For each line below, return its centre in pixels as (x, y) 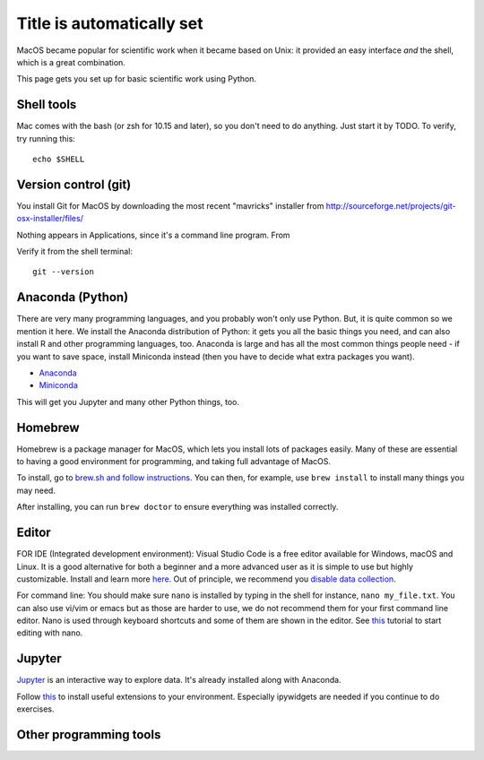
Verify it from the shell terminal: (75, 252)
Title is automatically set (110, 23)
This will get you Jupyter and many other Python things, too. (128, 402)
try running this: (46, 138)
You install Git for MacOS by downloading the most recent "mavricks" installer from (170, 205)
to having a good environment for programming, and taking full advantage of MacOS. (174, 462)
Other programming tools (89, 734)
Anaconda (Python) (73, 297)
